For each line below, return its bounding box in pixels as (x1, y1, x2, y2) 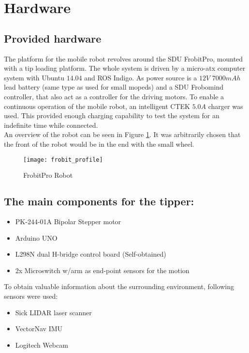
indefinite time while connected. (4, 120, 98, 130)
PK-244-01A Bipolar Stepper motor (15, 216, 121, 226)
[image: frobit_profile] (23, 156, 103, 163)
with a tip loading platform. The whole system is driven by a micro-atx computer (4, 63, 246, 73)
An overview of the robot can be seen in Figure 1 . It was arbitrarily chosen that (4, 129, 241, 139)
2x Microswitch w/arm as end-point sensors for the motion (15, 265, 190, 275)
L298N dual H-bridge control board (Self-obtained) (15, 249, 166, 259)
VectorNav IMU (15, 323, 63, 334)
